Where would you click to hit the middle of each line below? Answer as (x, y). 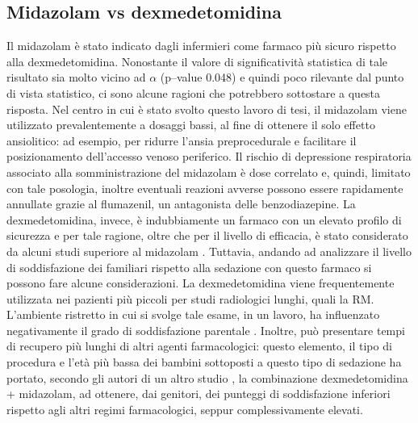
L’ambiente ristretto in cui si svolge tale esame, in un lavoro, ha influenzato (193, 314)
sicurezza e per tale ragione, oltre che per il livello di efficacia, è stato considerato (207, 235)
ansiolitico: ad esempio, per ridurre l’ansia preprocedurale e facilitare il (182, 140)
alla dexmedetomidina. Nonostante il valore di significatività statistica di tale (197, 61)
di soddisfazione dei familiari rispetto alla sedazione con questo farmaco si (189, 267)
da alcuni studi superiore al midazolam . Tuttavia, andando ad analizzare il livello (209, 251)
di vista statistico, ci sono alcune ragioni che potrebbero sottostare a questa (194, 92)
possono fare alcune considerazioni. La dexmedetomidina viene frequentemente (201, 283)
